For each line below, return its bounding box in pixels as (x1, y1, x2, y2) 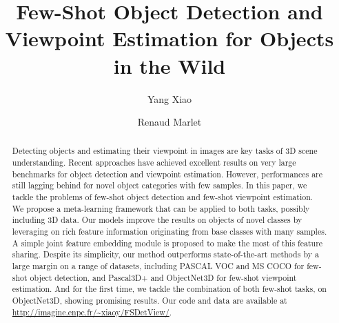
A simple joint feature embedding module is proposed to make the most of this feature (12, 237, 323, 248)
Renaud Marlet (137, 115, 202, 129)
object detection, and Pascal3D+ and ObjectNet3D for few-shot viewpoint (30, 271, 297, 283)
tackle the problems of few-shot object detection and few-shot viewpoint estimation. (12, 191, 314, 203)
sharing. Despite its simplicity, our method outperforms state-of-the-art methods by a (12, 248, 319, 260)
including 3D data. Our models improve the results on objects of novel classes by (12, 214, 302, 226)
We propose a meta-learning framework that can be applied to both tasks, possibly (12, 202, 310, 214)
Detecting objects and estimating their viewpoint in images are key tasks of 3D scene (12, 145, 318, 157)
